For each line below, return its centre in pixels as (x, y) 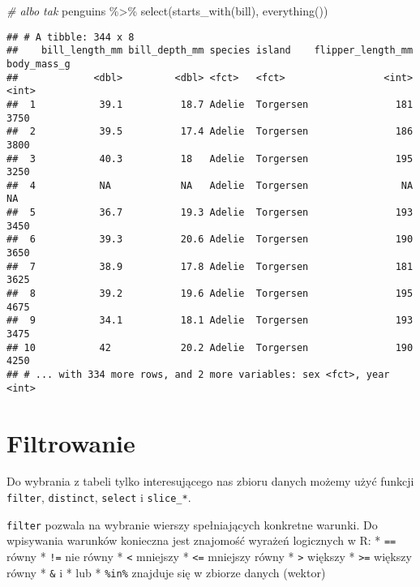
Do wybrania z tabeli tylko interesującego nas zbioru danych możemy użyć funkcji (210, 481)
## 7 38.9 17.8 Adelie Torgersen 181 (210, 266)
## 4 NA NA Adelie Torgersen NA (210, 185)
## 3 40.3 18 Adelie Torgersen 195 (210, 159)
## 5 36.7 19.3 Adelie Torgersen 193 (210, 213)
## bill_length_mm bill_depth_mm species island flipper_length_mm (210, 51)
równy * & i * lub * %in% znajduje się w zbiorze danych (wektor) (166, 572)
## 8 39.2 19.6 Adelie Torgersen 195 (210, 294)
